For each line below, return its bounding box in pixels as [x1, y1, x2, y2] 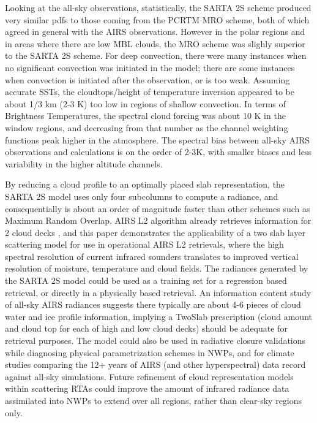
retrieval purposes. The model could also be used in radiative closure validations [5, 334, 306, 347]
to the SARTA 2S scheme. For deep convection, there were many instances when [5, 49, 307, 62]
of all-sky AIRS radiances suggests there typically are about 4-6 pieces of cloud [5, 298, 301, 311]
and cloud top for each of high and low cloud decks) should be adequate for [5, 322, 288, 335]
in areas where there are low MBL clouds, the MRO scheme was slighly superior [5, 37, 305, 50]
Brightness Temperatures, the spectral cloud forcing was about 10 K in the [5, 109, 286, 122]
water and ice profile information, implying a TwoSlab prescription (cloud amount [5, 310, 312, 322]
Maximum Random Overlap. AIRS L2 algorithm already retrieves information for [5, 214, 311, 227]
